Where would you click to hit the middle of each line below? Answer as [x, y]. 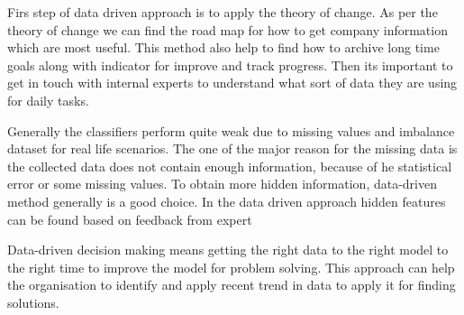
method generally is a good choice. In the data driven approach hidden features [227, 201]
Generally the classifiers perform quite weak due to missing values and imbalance [231, 130]
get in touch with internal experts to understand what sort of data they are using [232, 83]
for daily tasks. [48, 100]
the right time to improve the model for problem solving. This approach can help [231, 267]
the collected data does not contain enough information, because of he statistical [230, 166]
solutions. [33, 302]
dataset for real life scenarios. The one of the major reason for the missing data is [232, 148]
